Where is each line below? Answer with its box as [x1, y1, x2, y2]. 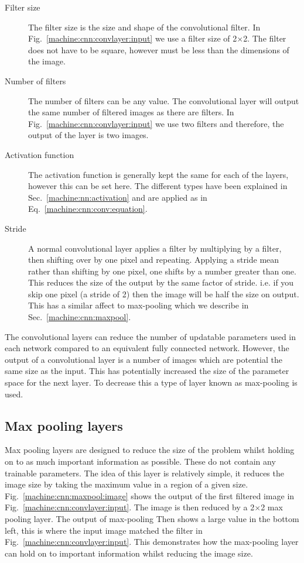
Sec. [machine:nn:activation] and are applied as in [28, 191, 207, 203]
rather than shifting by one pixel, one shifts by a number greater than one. [28, 265, 296, 277]
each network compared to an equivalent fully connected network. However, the [5, 342, 289, 354]
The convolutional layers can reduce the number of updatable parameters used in [5, 330, 296, 342]
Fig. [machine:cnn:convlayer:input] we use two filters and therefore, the [28, 117, 284, 129]
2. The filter [243, 32, 286, 44]
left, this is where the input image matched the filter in [5, 524, 203, 536]
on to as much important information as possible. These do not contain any [5, 455, 276, 468]
